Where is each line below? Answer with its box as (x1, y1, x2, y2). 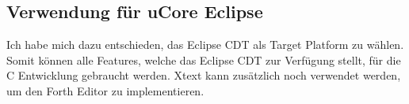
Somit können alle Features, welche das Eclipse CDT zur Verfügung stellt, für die (6, 51, 401, 68)
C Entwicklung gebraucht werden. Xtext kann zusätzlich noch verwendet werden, (6, 67, 401, 84)
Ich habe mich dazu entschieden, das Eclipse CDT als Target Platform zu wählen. (6, 36, 404, 53)
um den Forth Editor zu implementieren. (6, 82, 204, 98)
